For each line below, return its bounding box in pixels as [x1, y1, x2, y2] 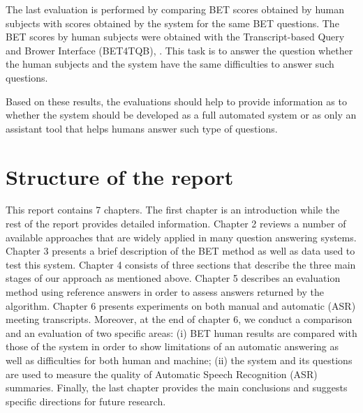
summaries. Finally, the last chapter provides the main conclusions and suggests [6, 380, 348, 395]
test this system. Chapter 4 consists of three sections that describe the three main [6, 257, 356, 271]
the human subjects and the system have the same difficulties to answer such [6, 57, 334, 71]
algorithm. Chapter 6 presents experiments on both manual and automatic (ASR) [6, 298, 356, 313]
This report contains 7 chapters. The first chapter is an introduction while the [6, 202, 340, 217]
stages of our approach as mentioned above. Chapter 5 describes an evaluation [6, 271, 341, 285]
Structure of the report [6, 162, 234, 190]
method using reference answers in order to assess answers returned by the [6, 285, 324, 299]
